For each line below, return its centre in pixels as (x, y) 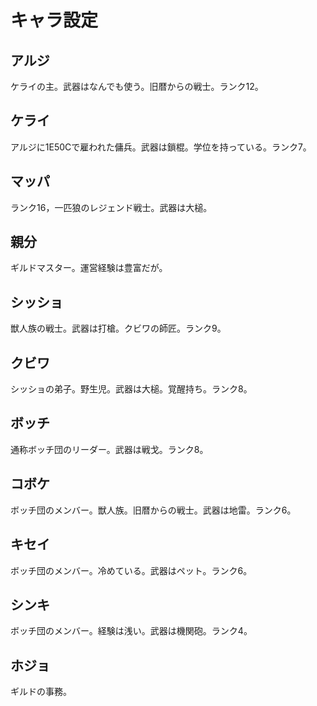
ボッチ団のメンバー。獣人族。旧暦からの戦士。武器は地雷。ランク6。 (153, 510)
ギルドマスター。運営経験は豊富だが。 (89, 268)
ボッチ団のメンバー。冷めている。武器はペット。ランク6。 (131, 570)
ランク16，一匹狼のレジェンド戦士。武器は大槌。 (111, 207)
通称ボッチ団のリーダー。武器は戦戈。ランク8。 (109, 449)
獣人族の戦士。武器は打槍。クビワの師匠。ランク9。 (118, 328)
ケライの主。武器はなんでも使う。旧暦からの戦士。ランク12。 (137, 86)
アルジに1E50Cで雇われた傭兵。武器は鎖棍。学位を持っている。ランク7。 (161, 147)
